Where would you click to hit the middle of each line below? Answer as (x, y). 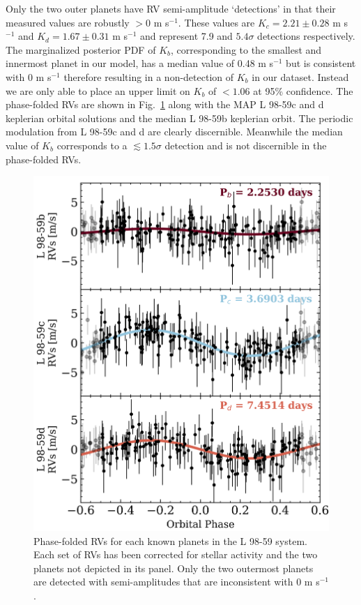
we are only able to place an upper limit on (98, 90)
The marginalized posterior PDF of (81, 49)
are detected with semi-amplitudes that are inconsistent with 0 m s (177, 582)
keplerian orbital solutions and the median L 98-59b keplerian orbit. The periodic (179, 118)
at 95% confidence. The (303, 90)
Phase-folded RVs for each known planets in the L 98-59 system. (170, 540)
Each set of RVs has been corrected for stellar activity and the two (176, 554)
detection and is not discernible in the (246, 145)
